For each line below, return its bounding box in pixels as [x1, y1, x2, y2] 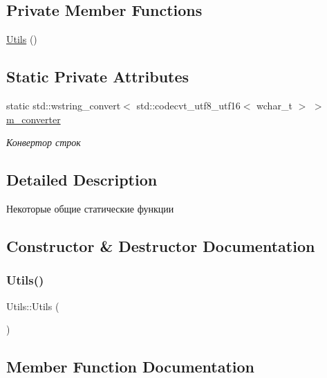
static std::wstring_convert [6, 98, 121, 112]
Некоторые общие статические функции [6, 201, 174, 215]
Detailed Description [6, 169, 158, 190]
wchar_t [256, 98, 292, 112]
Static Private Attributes [6, 66, 189, 87]
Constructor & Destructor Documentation [6, 235, 315, 256]
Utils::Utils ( [6, 298, 59, 313]
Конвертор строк [6, 135, 81, 150]
